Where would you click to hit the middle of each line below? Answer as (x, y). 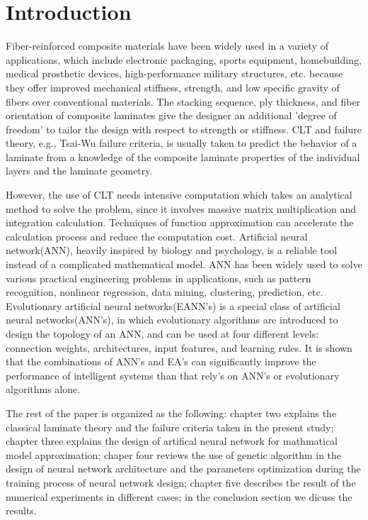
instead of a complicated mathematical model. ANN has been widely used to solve (184, 264)
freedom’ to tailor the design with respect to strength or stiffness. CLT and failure (184, 129)
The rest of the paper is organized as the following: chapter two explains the (171, 413)
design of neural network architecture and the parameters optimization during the (183, 469)
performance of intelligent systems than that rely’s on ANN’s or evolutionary (173, 375)
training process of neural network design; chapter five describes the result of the (181, 482)
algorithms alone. (43, 389)
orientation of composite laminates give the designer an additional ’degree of (171, 115)
